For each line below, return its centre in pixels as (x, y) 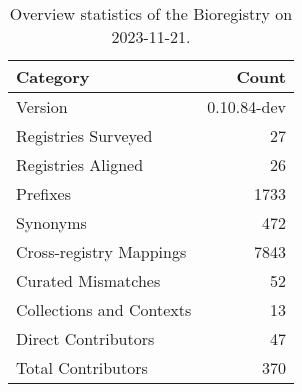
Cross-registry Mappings (101, 251)
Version (42, 106)
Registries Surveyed (84, 135)
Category (53, 76)
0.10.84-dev (246, 106)
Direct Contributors (85, 338)
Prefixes (44, 193)
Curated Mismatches (88, 280)
